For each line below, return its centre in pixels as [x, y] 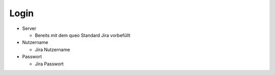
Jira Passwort [49, 64]
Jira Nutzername [52, 49]
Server [29, 28]
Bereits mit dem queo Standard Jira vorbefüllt [83, 35]
